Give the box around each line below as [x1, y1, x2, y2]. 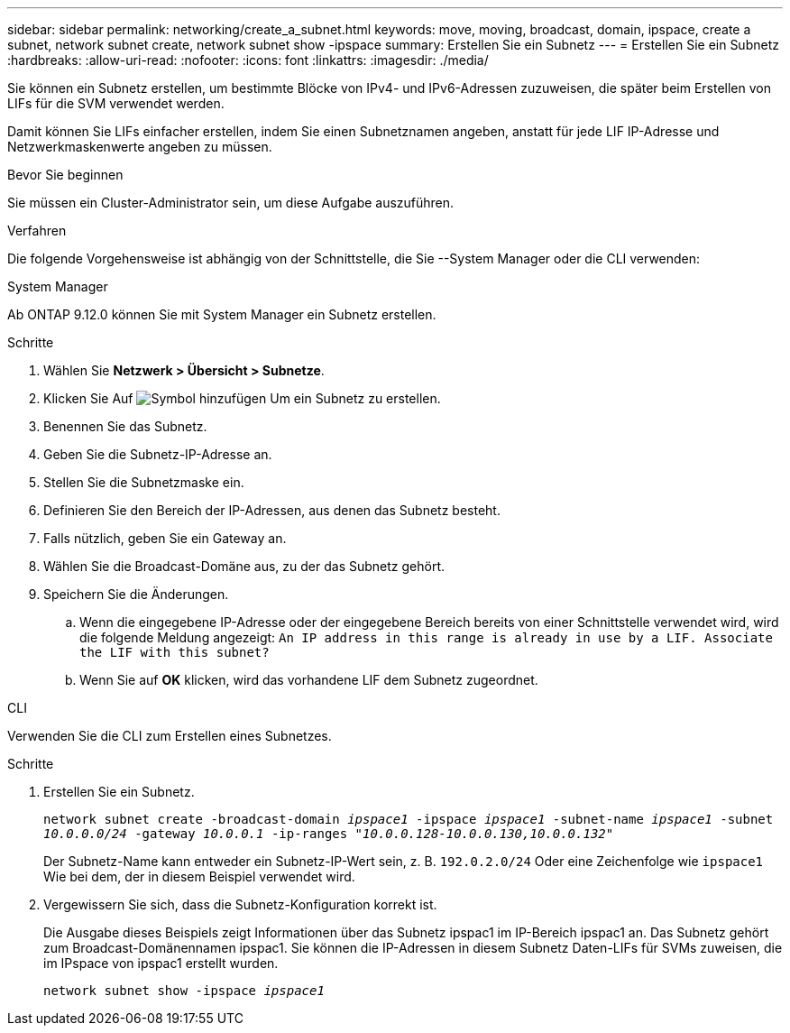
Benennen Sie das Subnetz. [43, 419, 207, 434]
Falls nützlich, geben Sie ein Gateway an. [43, 530, 287, 546]
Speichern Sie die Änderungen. [43, 586, 229, 602]
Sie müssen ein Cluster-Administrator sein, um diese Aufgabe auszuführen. [7, 195, 455, 210]
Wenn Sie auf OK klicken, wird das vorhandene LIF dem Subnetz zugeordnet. [79, 672, 538, 687]
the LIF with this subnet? [79, 645, 270, 659]
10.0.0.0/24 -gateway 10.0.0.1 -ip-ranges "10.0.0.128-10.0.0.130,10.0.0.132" [43, 826, 614, 841]
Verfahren [7, 223, 67, 238]
